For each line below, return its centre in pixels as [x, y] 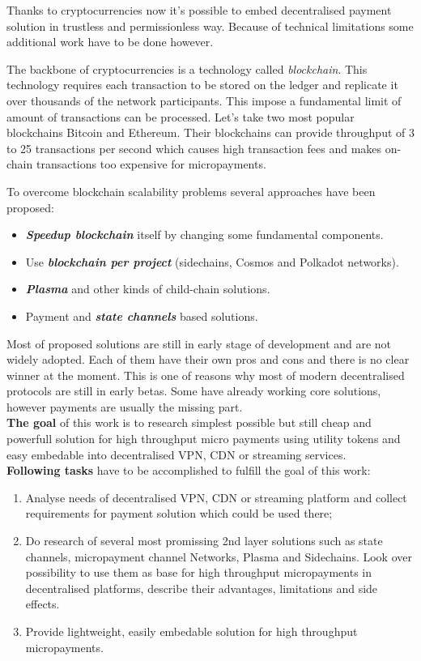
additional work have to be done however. [110, 42]
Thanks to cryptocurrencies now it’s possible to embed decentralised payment [199, 10]
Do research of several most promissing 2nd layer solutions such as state [204, 541]
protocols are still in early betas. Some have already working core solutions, [194, 391]
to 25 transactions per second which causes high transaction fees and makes [194, 148]
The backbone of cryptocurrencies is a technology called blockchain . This [187, 68]
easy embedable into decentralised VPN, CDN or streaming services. [176, 454]
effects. [43, 604]
